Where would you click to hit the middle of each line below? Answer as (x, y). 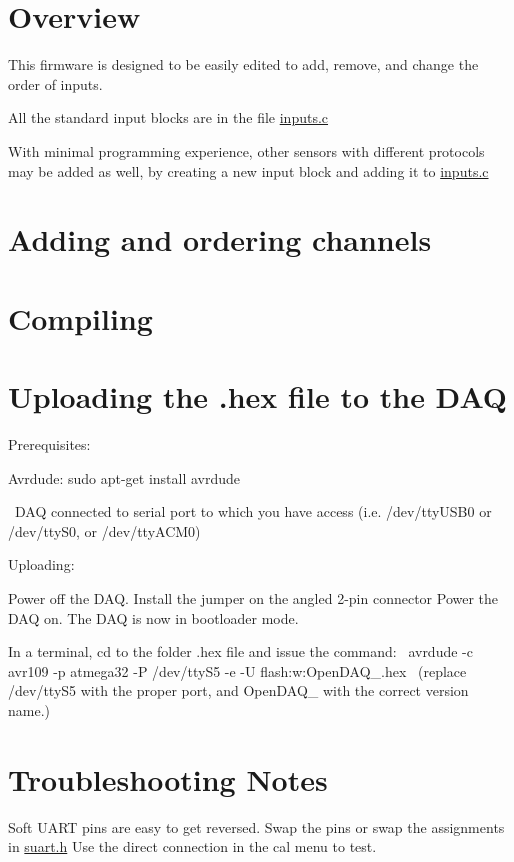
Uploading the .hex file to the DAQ (258, 396)
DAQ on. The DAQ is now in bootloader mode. (153, 617)
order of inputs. (55, 83)
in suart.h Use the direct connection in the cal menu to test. (192, 846)
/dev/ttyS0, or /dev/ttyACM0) (104, 530)
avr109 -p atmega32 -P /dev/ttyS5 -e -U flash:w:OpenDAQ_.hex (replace (237, 670)
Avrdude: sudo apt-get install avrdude (124, 477)
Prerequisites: (49, 443)
